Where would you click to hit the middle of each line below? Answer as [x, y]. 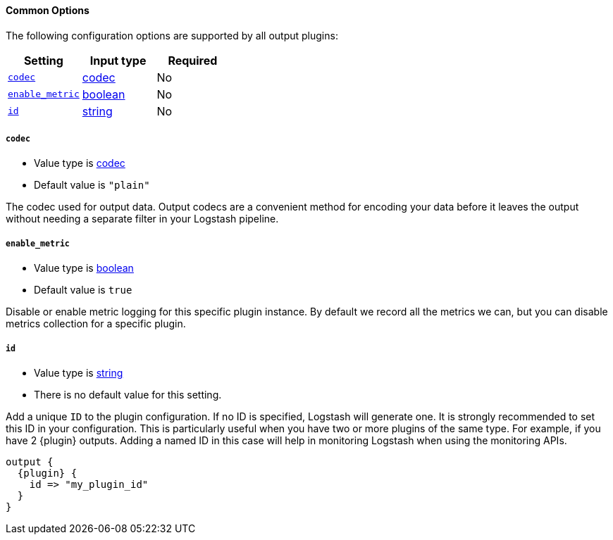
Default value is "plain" [92, 185]
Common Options [48, 10]
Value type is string [79, 372]
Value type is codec [80, 163]
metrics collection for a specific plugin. [96, 324]
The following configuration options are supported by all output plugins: [172, 35]
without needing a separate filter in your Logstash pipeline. [142, 219]
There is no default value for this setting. [128, 394]
